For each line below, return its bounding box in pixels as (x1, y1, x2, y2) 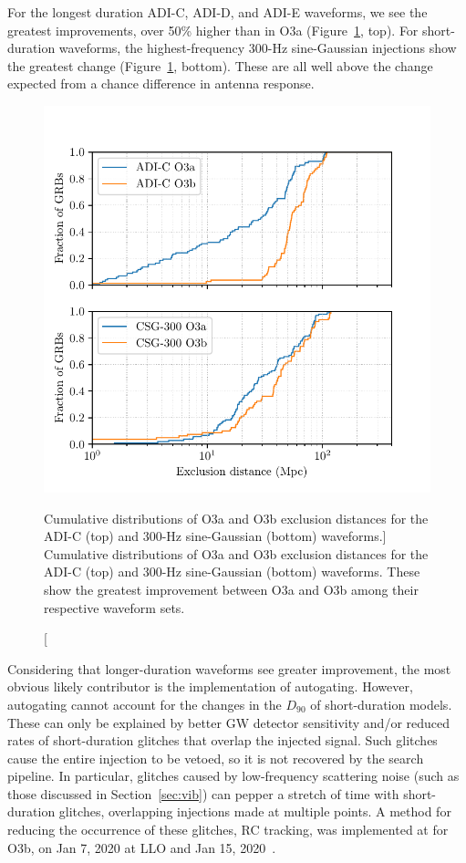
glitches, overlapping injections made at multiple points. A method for (58, 802, 451, 821)
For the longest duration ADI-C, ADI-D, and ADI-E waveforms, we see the (7, 3, 428, 21)
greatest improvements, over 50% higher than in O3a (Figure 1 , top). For (7, 20, 419, 39)
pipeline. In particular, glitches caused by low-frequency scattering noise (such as (7, 766, 460, 785)
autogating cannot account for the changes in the (7, 694, 282, 713)
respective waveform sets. (44, 598, 185, 617)
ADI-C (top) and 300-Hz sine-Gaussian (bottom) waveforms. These (44, 562, 420, 581)
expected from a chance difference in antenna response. (7, 74, 315, 93)
